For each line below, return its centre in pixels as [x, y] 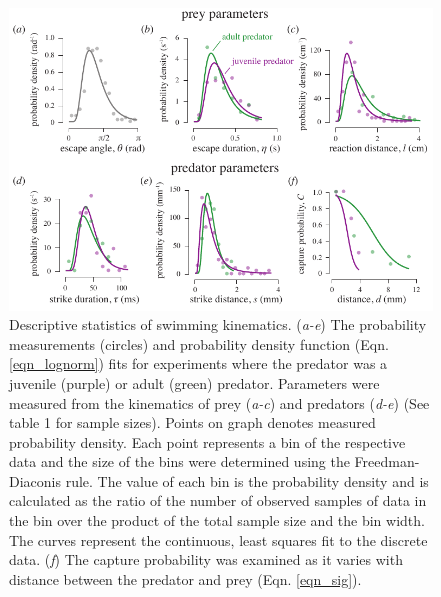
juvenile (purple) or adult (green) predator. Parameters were [194, 382]
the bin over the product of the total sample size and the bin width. [217, 520]
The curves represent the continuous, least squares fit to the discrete [218, 539]
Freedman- [387, 461]
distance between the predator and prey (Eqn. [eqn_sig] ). [185, 578]
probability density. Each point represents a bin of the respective [207, 441]
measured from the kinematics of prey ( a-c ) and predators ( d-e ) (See [219, 402]
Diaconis [35, 480]
